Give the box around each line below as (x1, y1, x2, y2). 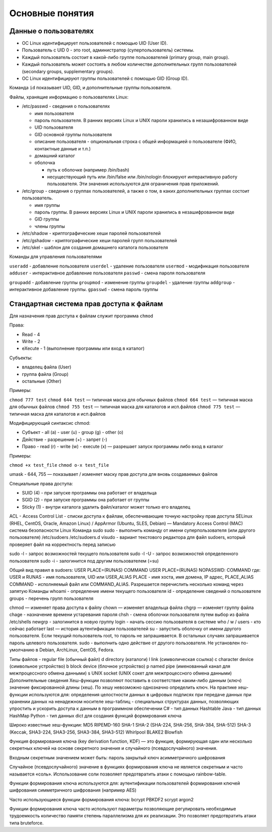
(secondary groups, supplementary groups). (22, 68, 114, 74)
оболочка (34, 159, 55, 166)
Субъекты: (9, 355, 33, 361)
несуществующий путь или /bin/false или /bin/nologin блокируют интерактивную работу (47, 174, 238, 180)
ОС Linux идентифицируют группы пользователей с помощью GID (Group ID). (22, 76, 189, 82)
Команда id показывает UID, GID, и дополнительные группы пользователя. (9, 85, 172, 91)
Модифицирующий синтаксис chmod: (9, 420, 91, 426)
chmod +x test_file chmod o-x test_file (9, 462, 109, 468)
